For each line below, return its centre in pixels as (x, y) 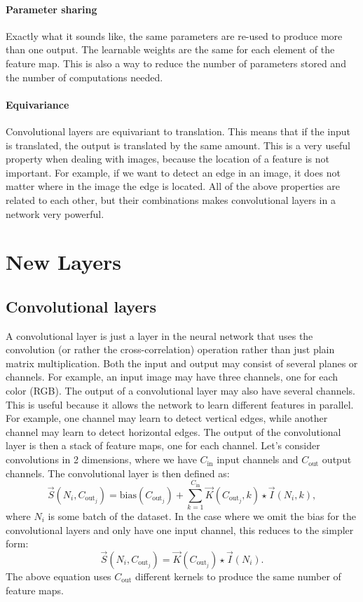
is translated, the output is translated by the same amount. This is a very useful (178, 145)
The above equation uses (59, 576)
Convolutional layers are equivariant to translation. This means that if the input (178, 131)
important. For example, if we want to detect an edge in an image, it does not (173, 172)
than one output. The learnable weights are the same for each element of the (170, 49)
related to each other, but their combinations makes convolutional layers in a (171, 199)
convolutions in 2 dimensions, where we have (101, 459)
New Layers (63, 262)
